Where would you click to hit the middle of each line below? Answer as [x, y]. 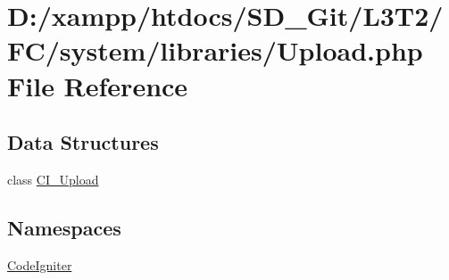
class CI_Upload [53, 179]
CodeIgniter [40, 264]
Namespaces [64, 227]
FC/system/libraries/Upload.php [215, 50]
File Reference [98, 85]
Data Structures [83, 142]
